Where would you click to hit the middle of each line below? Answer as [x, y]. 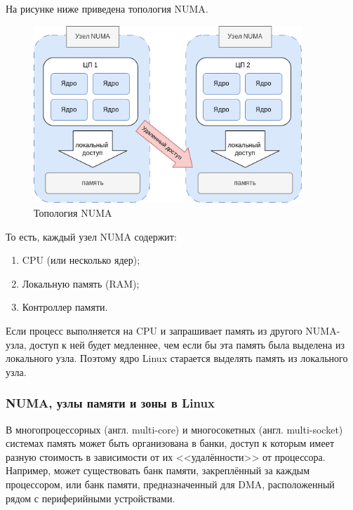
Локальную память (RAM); [81, 283]
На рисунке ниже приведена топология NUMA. [107, 8]
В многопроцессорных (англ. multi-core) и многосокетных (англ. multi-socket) [174, 429]
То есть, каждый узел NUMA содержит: [91, 236]
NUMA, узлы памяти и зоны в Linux [110, 403]
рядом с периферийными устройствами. [91, 498]
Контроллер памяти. [65, 307]
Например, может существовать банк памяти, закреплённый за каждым [158, 470]
